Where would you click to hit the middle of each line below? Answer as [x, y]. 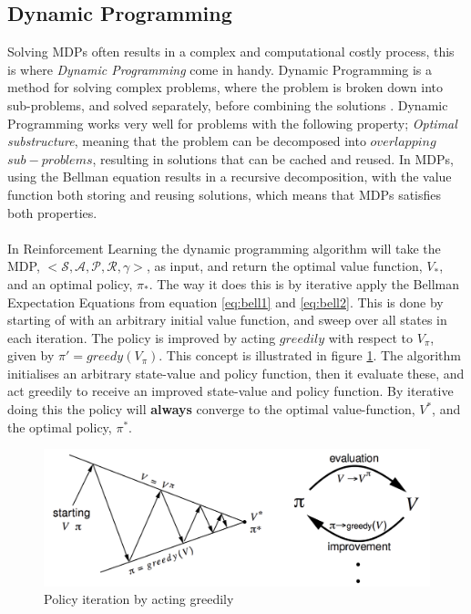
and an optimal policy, [70, 283]
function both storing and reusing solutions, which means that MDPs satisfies [225, 194]
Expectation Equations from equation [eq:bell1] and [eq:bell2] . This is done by [225, 302]
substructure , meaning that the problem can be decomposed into [187, 141]
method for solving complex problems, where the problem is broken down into [225, 87]
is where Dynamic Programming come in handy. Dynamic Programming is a [220, 69]
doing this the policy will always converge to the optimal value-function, [211, 409]
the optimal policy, [60, 427]
